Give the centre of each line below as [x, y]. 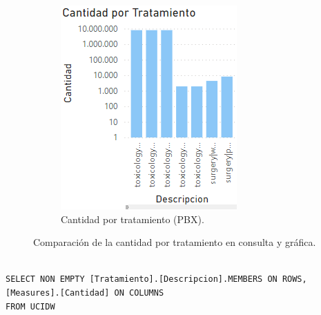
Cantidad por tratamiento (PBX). [133, 219]
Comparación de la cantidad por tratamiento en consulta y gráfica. [175, 242]
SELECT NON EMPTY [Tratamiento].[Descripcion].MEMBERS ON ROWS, [156, 279]
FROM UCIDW [30, 306]
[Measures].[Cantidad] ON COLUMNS [85, 293]
